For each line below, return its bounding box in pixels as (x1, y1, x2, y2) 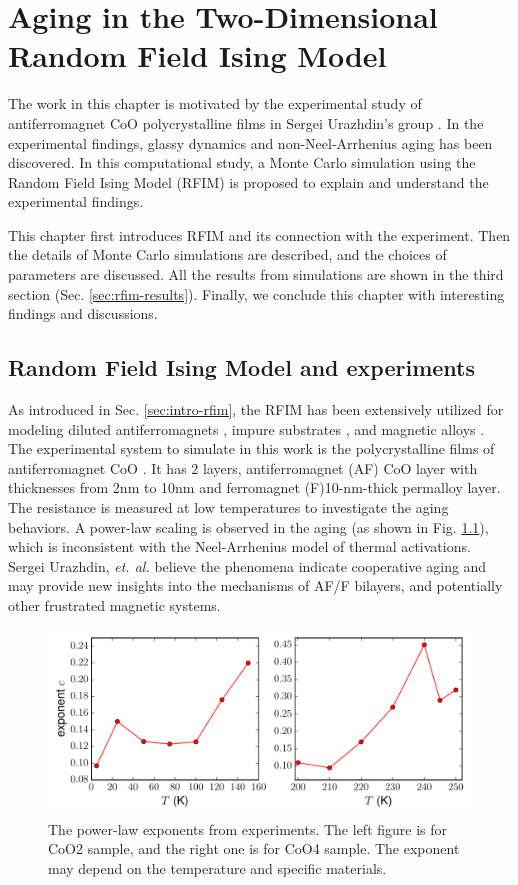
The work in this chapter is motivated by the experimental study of (8, 93, 422, 114)
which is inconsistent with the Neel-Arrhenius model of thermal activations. (8, 536, 471, 557)
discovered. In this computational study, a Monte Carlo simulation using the (8, 152, 476, 173)
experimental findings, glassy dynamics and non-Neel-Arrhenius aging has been (8, 132, 493, 153)
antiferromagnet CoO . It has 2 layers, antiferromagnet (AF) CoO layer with (8, 457, 478, 478)
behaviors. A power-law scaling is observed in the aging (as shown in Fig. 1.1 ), (8, 516, 489, 537)
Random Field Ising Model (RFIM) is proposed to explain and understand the (8, 171, 489, 192)
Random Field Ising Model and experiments (8, 352, 475, 383)
